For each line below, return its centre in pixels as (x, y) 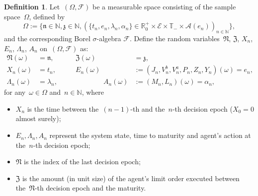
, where (93, 92)
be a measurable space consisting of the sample (164, 6)
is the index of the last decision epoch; (82, 162)
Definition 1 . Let (32, 6)
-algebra (109, 38)
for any (15, 92)
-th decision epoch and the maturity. (90, 188)
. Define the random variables (174, 38)
